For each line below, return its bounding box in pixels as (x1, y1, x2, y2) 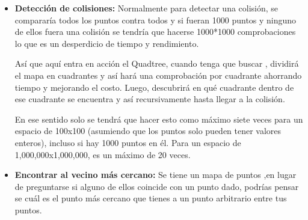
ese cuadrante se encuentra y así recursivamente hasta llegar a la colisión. (14, 93, 285, 105)
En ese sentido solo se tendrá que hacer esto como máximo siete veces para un (14, 112, 303, 125)
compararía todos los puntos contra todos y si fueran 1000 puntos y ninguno (14, 13, 297, 26)
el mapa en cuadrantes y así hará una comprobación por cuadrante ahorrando (14, 69, 302, 81)
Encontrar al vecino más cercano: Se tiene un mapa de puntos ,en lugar (14, 168, 297, 181)
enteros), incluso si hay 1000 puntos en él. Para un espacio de (14, 136, 241, 148)
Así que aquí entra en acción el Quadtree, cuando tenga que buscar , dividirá (14, 57, 299, 70)
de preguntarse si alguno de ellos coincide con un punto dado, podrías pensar (14, 180, 299, 192)
